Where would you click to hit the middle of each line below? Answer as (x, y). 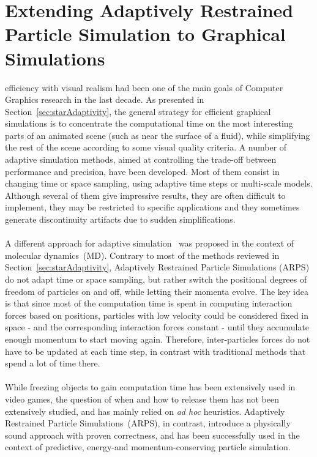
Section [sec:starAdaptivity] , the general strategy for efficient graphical (138, 111)
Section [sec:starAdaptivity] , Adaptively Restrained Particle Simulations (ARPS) (157, 267)
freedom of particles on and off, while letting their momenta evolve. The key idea (157, 291)
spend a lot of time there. (53, 363)
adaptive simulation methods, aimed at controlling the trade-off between (141, 159)
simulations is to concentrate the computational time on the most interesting (149, 123)
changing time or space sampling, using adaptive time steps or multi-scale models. (159, 183)
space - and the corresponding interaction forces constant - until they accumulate (157, 327)
